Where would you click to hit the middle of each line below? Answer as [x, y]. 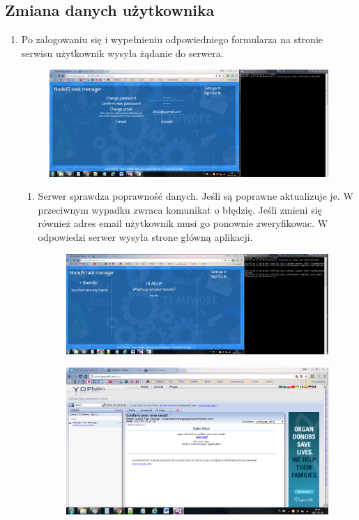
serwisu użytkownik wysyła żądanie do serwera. [122, 53]
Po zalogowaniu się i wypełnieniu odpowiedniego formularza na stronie [172, 39]
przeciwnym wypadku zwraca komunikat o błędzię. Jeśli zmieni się [180, 209]
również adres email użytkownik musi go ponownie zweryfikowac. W [183, 223]
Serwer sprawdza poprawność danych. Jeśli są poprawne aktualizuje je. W [196, 196]
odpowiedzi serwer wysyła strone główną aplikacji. [145, 236]
